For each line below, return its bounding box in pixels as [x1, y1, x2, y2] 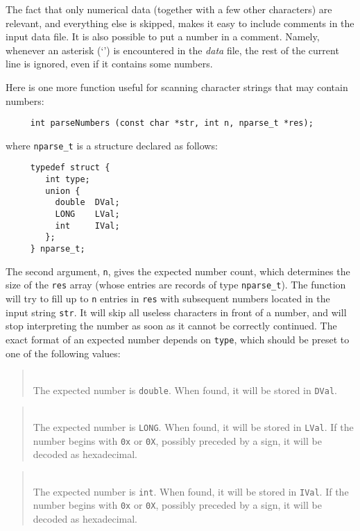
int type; [45, 174, 90, 185]
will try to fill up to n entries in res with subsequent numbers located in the [6, 291, 330, 306]
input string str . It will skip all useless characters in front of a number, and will [6, 304, 347, 319]
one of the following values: [6, 345, 121, 360]
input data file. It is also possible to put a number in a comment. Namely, [6, 29, 320, 44]
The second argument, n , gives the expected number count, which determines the [6, 263, 350, 278]
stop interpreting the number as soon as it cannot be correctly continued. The [6, 318, 337, 333]
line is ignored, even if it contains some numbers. [6, 56, 213, 71]
